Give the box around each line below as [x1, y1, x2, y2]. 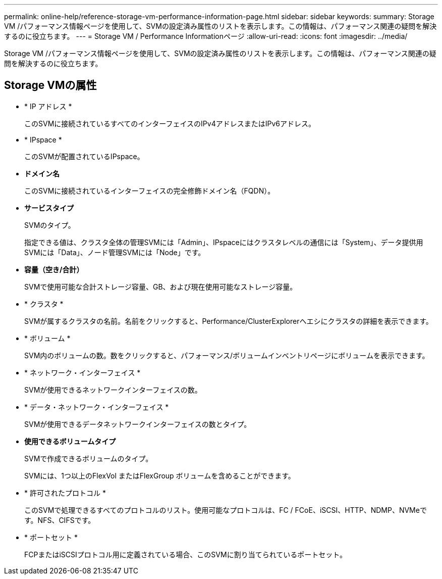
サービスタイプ [24, 203, 74, 212]
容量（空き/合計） [24, 265, 84, 274]
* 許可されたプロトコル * [24, 488, 106, 497]
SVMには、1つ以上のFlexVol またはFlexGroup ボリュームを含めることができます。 [24, 471, 295, 480]
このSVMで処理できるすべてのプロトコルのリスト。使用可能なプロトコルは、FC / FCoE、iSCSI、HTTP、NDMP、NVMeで [24, 505, 427, 514]
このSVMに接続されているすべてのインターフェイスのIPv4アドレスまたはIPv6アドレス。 [24, 119, 315, 128]
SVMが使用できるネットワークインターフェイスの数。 [24, 385, 202, 394]
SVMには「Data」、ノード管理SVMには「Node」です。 [24, 248, 205, 257]
